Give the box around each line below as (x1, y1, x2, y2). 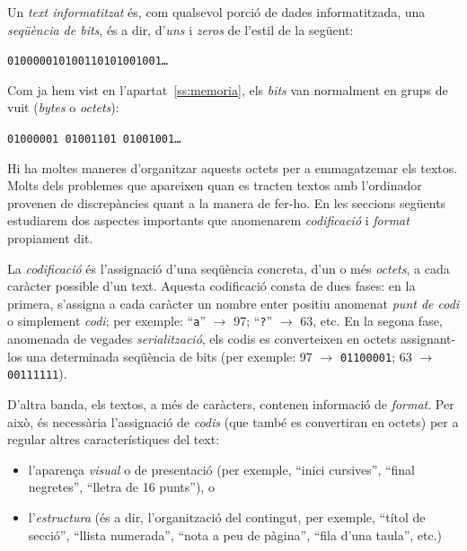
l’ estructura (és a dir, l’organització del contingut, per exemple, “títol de (28, 507, 426, 526)
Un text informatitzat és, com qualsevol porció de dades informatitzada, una (7, 3, 426, 21)
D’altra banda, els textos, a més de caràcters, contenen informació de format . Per (7, 395, 454, 413)
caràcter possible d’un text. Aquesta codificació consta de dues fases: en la (7, 276, 416, 295)
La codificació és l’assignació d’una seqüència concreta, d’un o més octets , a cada (7, 258, 450, 277)
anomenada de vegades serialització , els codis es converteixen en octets (7, 329, 397, 348)
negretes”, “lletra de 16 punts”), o (28, 477, 215, 496)
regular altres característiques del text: (7, 430, 220, 449)
